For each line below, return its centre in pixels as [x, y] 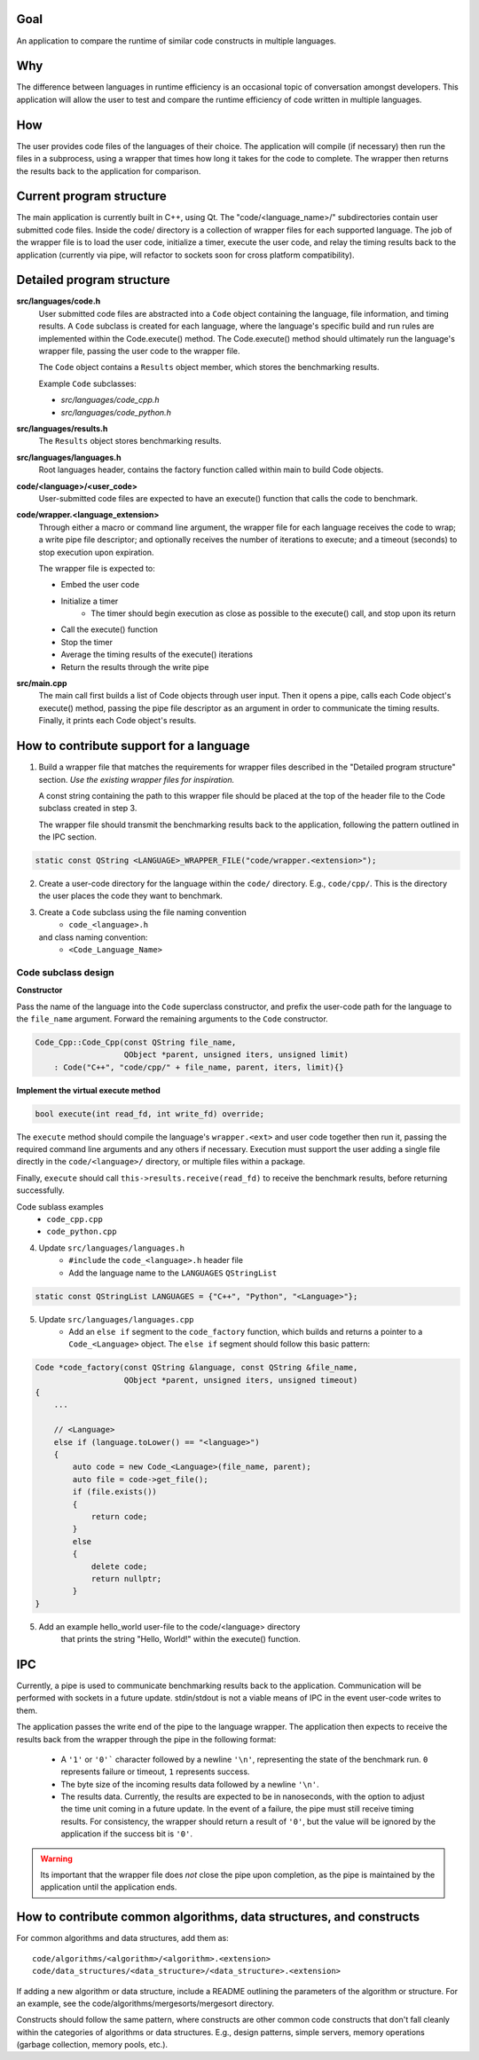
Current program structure [92, 197]
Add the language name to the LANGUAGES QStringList [173, 1273]
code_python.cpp [82, 1232]
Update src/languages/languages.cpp [116, 1319]
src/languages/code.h [59, 301]
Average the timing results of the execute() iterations [157, 655]
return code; [119, 1516]
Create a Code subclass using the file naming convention [143, 912]
